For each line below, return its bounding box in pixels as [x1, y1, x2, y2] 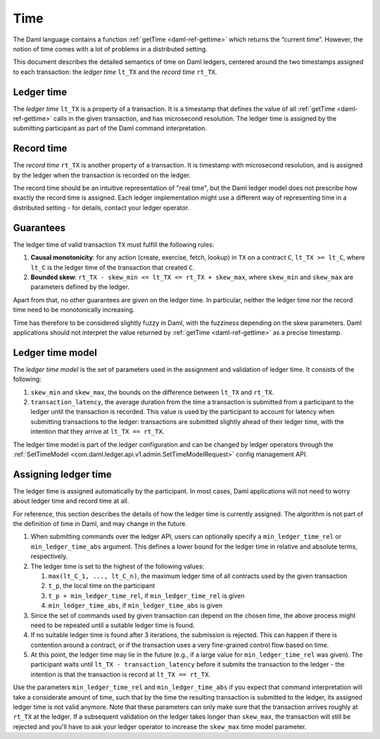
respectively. [30, 552, 68, 560]
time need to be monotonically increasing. [13, 306, 135, 314]
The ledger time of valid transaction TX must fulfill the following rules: [13, 240, 215, 249]
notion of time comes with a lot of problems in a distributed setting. [13, 44, 208, 53]
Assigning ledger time [13, 468, 112, 480]
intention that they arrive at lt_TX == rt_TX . [30, 428, 165, 436]
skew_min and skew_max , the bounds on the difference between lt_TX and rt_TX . [30, 387, 274, 397]
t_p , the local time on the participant [48, 581, 156, 590]
